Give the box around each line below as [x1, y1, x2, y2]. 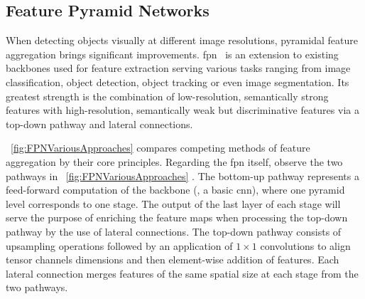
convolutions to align [260, 238, 351, 253]
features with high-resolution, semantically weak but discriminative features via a [6, 103, 359, 117]
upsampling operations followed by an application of [6, 238, 233, 253]
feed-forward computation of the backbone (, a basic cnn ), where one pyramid [6, 182, 345, 197]
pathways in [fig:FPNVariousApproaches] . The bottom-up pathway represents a [6, 168, 359, 183]
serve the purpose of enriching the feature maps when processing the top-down [6, 210, 348, 225]
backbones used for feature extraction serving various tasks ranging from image [6, 61, 351, 75]
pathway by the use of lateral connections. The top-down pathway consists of [6, 224, 342, 238]
